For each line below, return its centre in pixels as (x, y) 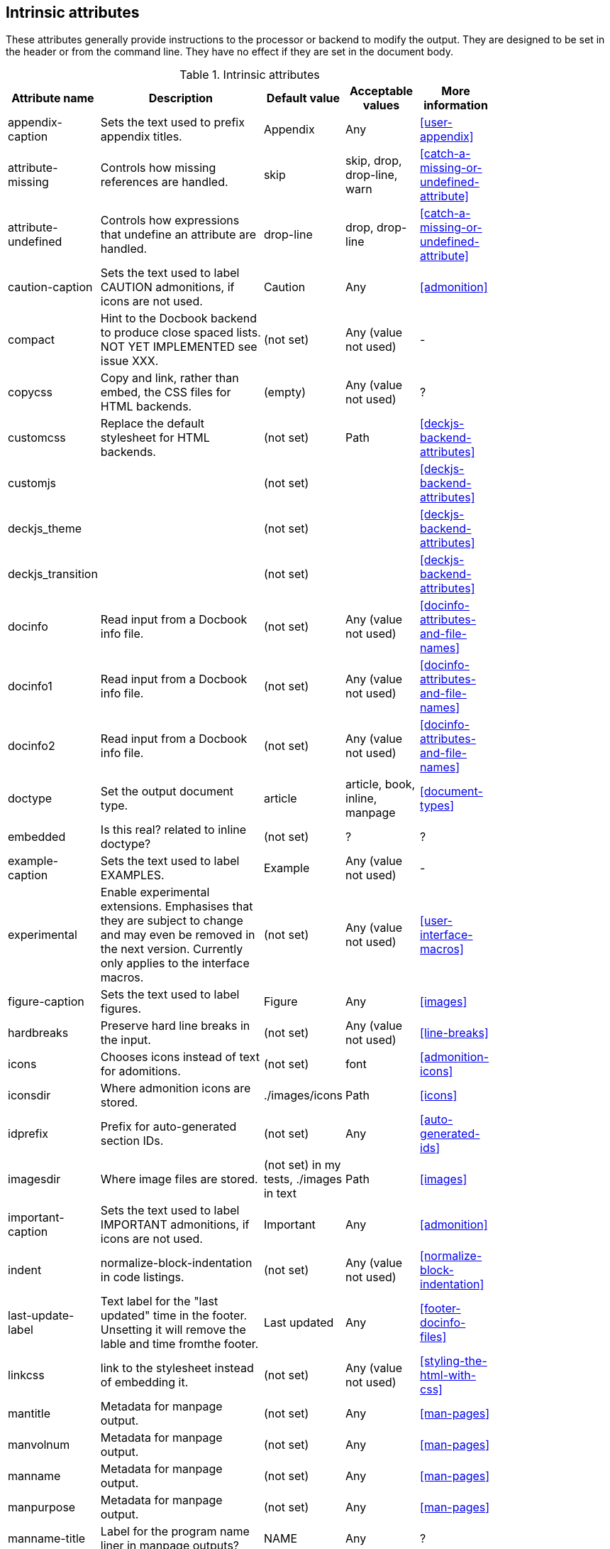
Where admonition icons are (176, 1088)
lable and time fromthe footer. (179, 1344)
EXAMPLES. (132, 875)
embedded (37, 837)
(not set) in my (302, 1165)
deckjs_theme (45, 529)
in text (280, 1194)
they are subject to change (172, 921)
